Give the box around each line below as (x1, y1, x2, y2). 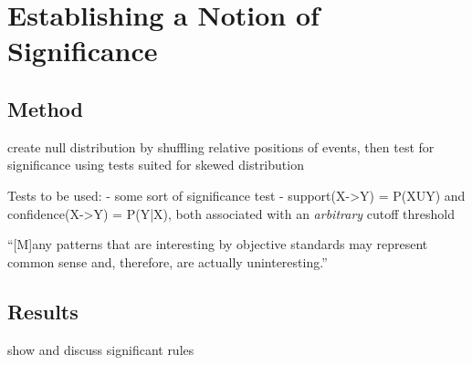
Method (7, 94, 83, 122)
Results (7, 297, 79, 325)
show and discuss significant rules (7, 339, 194, 359)
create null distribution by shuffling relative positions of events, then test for (7, 137, 435, 156)
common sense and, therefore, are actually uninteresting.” (7, 252, 328, 271)
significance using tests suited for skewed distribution (7, 155, 304, 174)
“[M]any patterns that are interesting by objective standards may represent (7, 235, 428, 254)
